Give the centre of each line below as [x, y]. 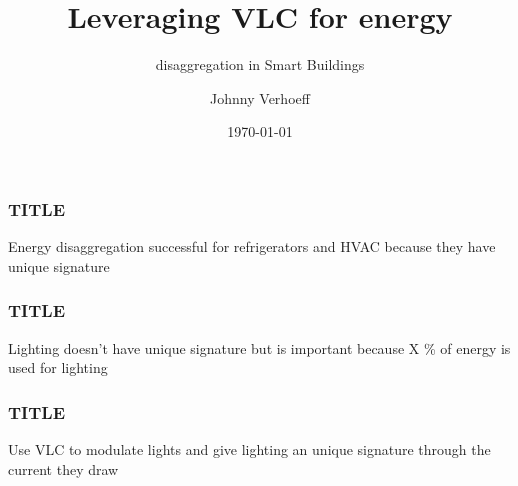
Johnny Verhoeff [260, 97]
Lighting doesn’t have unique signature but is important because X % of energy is [259, 347]
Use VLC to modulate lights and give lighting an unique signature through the [249, 449]
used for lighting [58, 367]
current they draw [63, 468]
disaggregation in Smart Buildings [260, 64]
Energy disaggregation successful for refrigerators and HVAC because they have [252, 246]
